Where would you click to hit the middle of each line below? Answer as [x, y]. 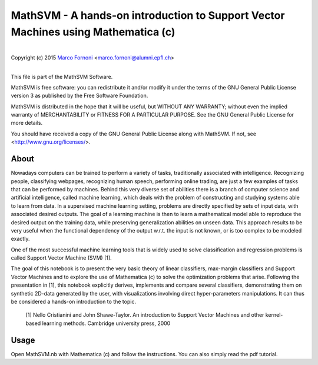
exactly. [20, 239]
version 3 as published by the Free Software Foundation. [79, 96]
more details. [27, 123]
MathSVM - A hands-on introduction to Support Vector [148, 15]
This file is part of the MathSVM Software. [62, 77]
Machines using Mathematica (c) [93, 32]
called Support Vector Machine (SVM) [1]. [61, 258]
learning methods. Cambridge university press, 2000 [106, 323]
